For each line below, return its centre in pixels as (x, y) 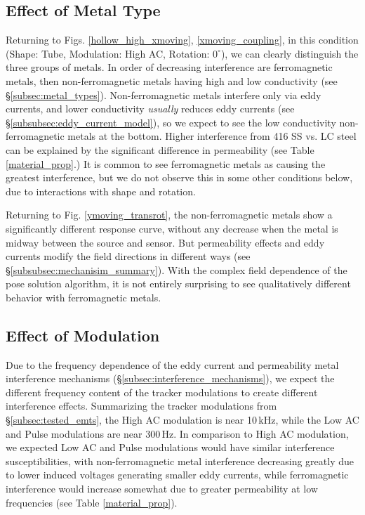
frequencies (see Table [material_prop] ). (92, 502)
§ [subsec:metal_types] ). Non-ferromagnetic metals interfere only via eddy (164, 94)
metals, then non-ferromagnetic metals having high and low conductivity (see (172, 80)
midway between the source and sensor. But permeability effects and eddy (165, 242)
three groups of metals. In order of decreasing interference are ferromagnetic (169, 67)
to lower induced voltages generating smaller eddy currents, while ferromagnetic (177, 475)
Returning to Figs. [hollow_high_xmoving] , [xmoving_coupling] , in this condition (182, 40)
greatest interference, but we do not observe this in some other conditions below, (179, 177)
